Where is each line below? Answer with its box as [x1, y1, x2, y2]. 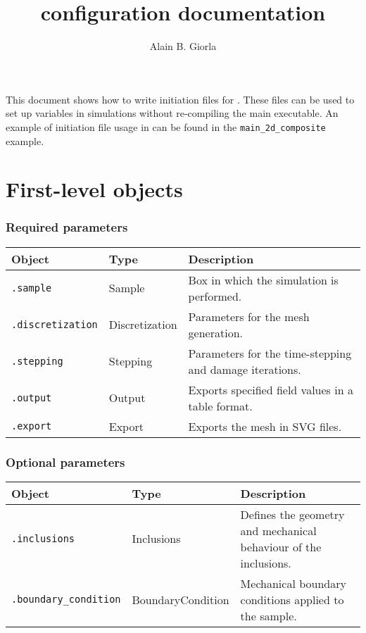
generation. [188, 324, 243, 341]
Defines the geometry [240, 506, 345, 522]
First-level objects [6, 175, 183, 203]
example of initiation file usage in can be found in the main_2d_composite [6, 119, 326, 134]
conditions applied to [240, 591, 344, 608]
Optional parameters [6, 453, 125, 470]
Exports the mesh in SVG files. [188, 418, 342, 434]
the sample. [240, 607, 297, 624]
